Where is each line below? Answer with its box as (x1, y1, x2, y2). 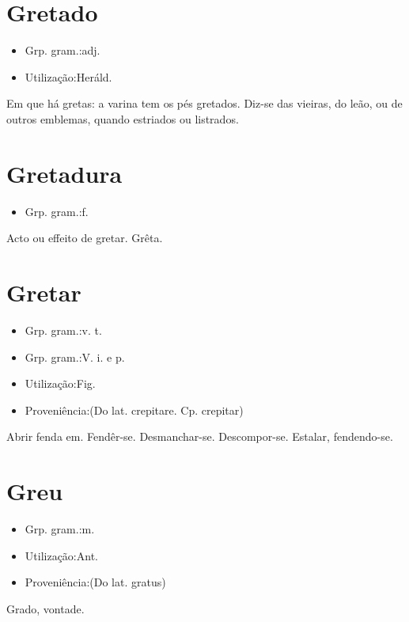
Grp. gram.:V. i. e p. (25, 348, 125, 365)
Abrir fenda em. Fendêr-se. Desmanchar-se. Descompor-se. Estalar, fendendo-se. (6, 428, 393, 445)
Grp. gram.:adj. (25, 42, 100, 59)
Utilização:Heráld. (25, 68, 112, 85)
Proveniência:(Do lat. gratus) (25, 574, 166, 590)
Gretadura (6, 157, 123, 189)
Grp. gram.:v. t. (25, 321, 102, 338)
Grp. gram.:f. (25, 203, 89, 219)
